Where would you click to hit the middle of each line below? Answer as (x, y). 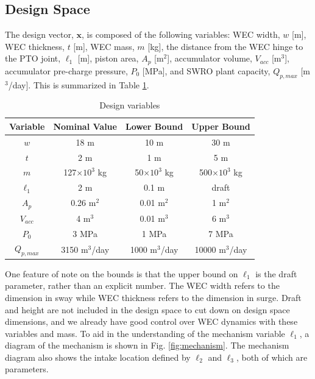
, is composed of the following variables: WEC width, (181, 34)
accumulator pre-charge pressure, (66, 70)
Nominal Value (85, 126)
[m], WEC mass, (104, 46)
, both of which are (272, 357)
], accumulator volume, (210, 58)
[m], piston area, (108, 58)
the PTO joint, (33, 58)
